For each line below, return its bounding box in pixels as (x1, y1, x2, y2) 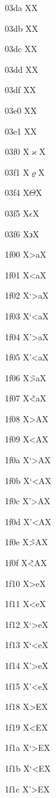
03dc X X (5, 42, 37, 55)
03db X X (5, 21, 39, 34)
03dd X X (5, 62, 39, 75)
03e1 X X (5, 124, 37, 137)
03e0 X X (5, 103, 37, 116)
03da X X (5, 1, 38, 13)
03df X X (5, 83, 36, 96)
